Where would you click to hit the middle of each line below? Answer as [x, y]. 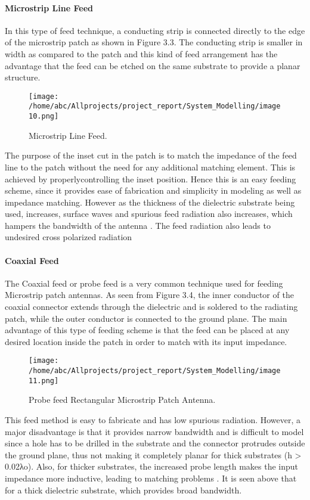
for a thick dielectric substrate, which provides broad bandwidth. [123, 490]
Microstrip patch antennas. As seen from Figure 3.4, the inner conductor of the [149, 295]
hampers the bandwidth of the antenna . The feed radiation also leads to [138, 225]
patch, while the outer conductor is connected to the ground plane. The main [146, 318]
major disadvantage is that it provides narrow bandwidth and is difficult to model [154, 431]
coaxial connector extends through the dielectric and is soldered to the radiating [151, 307]
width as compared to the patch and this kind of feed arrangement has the [141, 53]
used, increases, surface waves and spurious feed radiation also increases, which [149, 214]
